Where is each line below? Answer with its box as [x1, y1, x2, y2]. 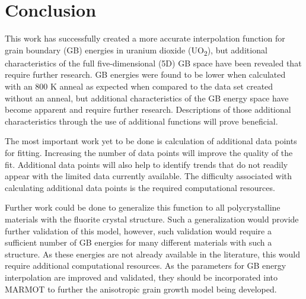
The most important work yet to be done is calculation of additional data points [5, 135, 297, 147]
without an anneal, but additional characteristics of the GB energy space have [5, 91, 289, 104]
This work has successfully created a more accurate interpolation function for [5, 32, 285, 44]
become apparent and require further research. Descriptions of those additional [5, 103, 291, 116]
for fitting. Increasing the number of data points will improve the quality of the [5, 147, 293, 158]
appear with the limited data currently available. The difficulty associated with [5, 170, 292, 182]
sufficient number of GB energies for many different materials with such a [5, 236, 272, 249]
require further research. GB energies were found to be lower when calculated [5, 68, 286, 81]
